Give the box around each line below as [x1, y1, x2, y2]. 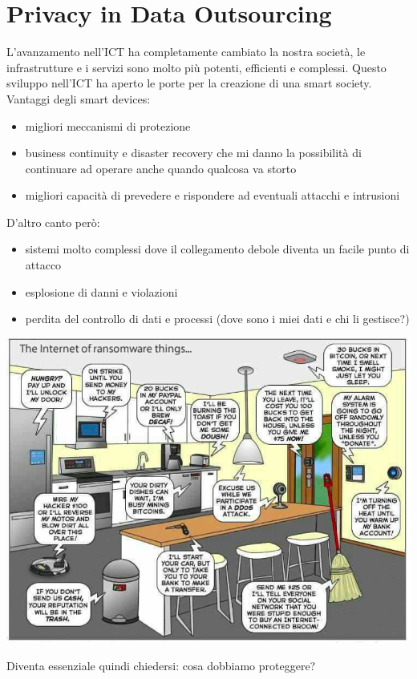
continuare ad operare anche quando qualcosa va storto [25, 160, 297, 176]
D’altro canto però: [6, 213, 100, 230]
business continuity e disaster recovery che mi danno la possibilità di [25, 144, 362, 161]
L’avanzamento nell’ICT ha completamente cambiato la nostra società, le [6, 43, 366, 60]
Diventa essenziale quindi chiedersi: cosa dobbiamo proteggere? [6, 657, 316, 674]
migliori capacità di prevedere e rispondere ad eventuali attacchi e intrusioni [25, 187, 400, 204]
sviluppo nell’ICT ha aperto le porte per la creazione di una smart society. [6, 75, 372, 91]
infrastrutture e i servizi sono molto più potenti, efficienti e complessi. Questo [6, 59, 387, 75]
